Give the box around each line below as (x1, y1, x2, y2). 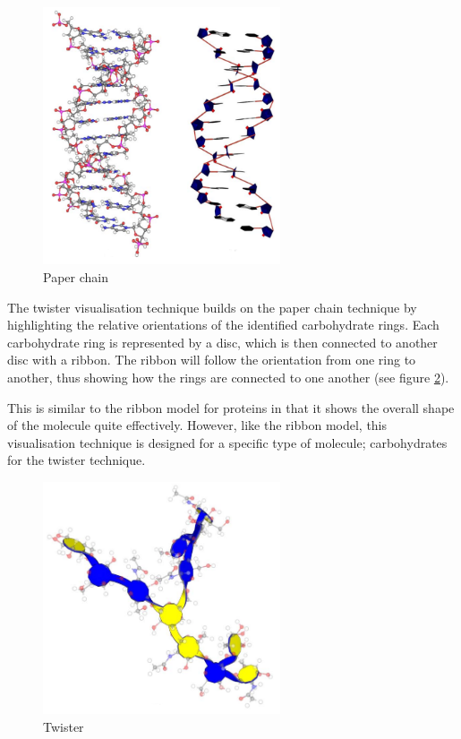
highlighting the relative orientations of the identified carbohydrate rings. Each (7, 315, 440, 334)
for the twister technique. (7, 451, 146, 469)
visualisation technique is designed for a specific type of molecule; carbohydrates (7, 433, 448, 451)
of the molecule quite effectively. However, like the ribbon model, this (7, 416, 388, 434)
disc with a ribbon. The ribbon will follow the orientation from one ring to (7, 350, 416, 369)
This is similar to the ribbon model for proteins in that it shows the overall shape (7, 398, 455, 417)
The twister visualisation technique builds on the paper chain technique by (7, 297, 417, 316)
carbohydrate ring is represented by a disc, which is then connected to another (7, 332, 438, 351)
